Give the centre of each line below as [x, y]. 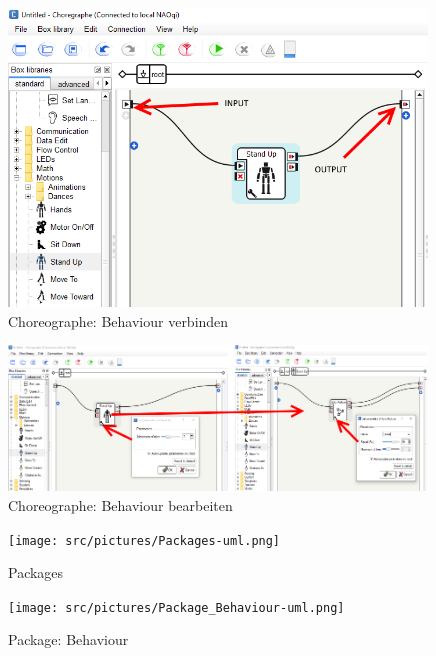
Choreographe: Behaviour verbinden [118, 320]
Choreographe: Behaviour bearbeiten [120, 504]
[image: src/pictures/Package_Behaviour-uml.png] [176, 607]
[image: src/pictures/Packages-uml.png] [144, 540]
